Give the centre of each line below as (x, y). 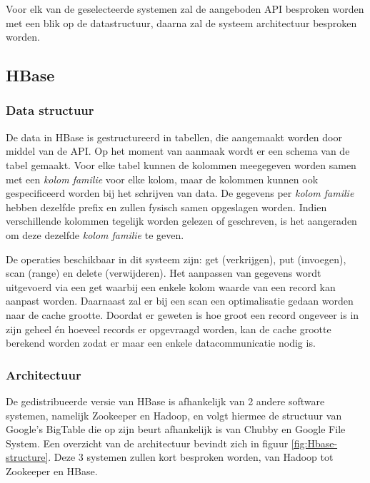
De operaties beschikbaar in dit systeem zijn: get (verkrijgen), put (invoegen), (176, 259)
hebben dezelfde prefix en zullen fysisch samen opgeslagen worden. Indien (166, 207)
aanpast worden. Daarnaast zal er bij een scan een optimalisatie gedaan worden (180, 301)
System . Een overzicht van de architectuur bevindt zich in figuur (147, 443)
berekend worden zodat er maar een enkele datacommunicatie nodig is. (161, 343)
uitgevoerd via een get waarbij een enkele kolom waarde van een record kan (171, 286)
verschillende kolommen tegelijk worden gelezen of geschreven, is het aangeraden (181, 221)
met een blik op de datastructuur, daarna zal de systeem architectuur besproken (181, 22)
